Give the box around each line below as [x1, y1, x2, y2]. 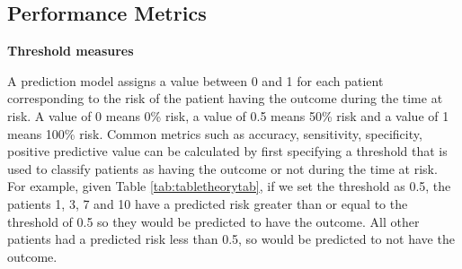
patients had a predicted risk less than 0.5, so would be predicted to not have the [7, 230, 455, 248]
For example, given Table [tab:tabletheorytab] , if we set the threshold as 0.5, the [7, 177, 451, 195]
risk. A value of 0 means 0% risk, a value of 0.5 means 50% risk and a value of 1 [7, 106, 449, 125]
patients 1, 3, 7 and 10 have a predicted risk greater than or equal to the [7, 194, 408, 213]
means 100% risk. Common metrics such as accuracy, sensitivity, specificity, [7, 124, 422, 143]
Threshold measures [7, 41, 134, 60]
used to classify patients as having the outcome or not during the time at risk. [7, 159, 438, 178]
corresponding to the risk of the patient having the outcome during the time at [7, 89, 443, 108]
